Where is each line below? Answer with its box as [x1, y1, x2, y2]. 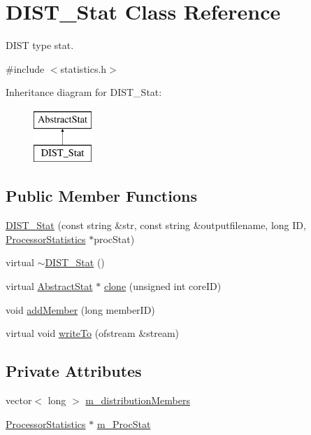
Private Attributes [6, 360, 142, 382]
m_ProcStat [96, 416, 151, 431]
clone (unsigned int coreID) [103, 279, 222, 294]
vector [6, 393, 32, 408]
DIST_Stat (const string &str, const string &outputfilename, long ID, [6, 218, 306, 233]
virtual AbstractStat [6, 279, 93, 294]
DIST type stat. [6, 38, 74, 53]
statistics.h [60, 61, 107, 76]
